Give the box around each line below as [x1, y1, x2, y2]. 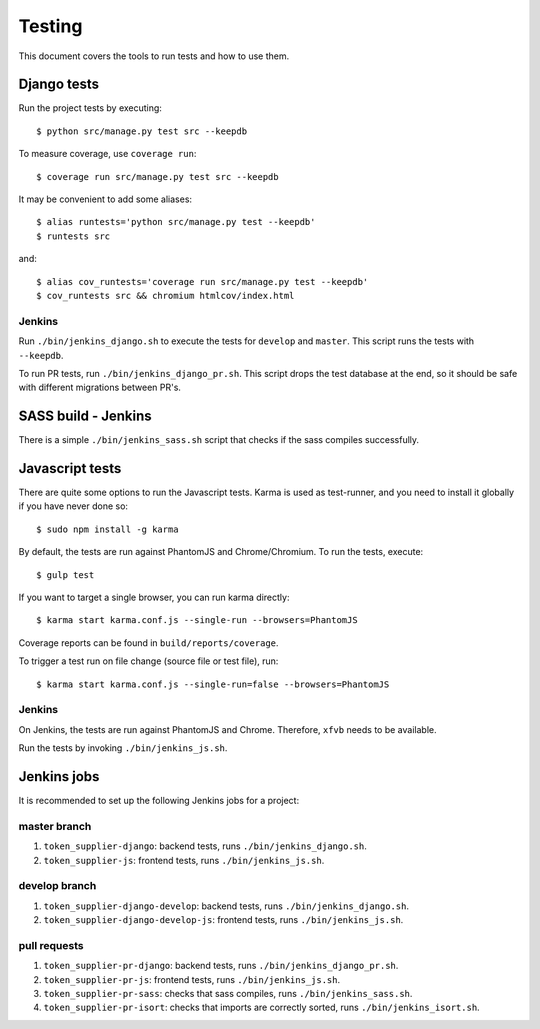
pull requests [18, 938, 84, 952]
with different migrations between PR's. [18, 381, 182, 394]
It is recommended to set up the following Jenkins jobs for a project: [18, 795, 300, 807]
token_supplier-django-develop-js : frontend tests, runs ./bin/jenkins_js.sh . [43, 914, 404, 926]
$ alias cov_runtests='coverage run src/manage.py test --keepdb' [36, 276, 369, 287]
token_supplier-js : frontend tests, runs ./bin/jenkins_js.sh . [43, 854, 325, 866]
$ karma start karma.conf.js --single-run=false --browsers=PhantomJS [36, 678, 390, 690]
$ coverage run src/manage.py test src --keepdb [36, 171, 279, 182]
